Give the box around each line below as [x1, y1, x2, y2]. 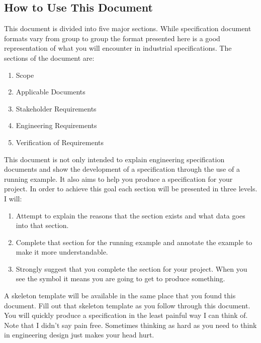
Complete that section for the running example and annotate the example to [16, 237, 252, 247]
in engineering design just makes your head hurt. [4, 329, 154, 340]
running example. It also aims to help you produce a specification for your [4, 173, 233, 184]
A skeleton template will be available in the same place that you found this [4, 290, 236, 301]
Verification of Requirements [16, 137, 104, 147]
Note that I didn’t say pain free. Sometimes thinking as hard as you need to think [4, 319, 257, 330]
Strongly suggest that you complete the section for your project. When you [16, 263, 247, 274]
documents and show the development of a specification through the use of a [4, 164, 240, 174]
